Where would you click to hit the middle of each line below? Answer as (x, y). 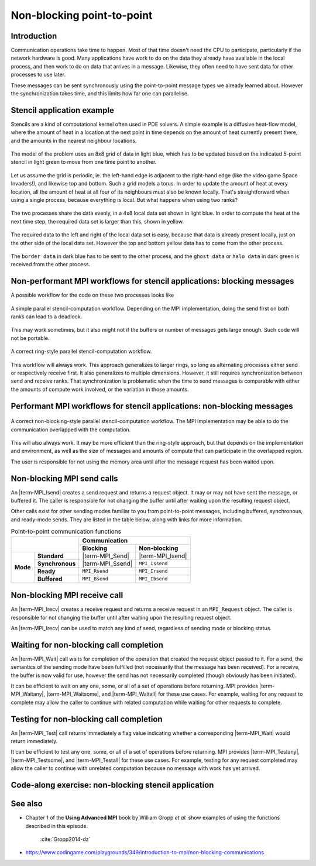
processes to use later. (38, 75)
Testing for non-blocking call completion (87, 719)
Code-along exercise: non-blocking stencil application (112, 785)
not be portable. (30, 338)
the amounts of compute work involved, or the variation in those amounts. (100, 389)
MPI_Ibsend (153, 579)
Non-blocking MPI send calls (64, 478)
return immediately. (34, 741)
